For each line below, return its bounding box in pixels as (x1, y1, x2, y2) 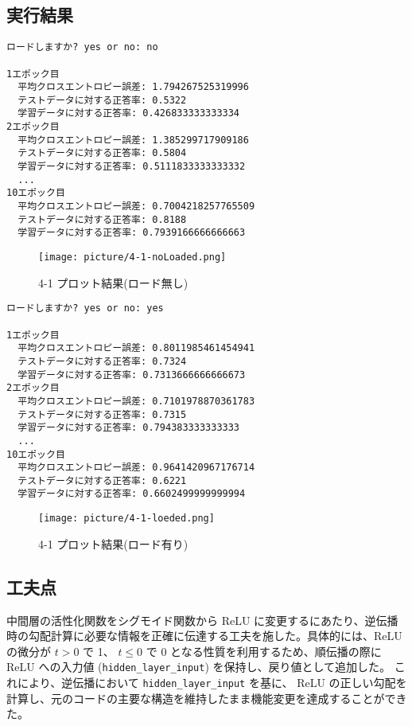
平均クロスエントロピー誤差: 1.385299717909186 (17, 134, 249, 146)
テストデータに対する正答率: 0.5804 (17, 147, 187, 159)
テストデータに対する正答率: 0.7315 (17, 408, 187, 420)
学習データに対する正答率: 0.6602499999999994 (17, 488, 246, 500)
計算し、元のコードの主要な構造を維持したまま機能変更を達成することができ (6, 689, 407, 706)
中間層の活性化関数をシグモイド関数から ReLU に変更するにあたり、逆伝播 (6, 611, 398, 628)
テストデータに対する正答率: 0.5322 (17, 94, 187, 106)
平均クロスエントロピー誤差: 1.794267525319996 (17, 81, 249, 93)
